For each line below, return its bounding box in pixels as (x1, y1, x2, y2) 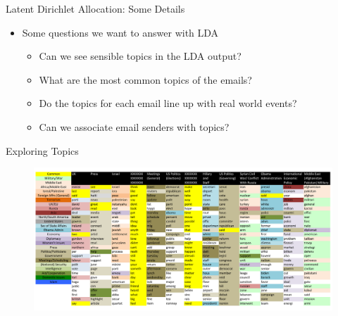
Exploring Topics (6, 143, 79, 158)
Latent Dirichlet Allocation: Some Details (6, 1, 185, 15)
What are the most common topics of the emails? (39, 72, 252, 87)
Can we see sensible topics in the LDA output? (39, 49, 242, 63)
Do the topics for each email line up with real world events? (39, 96, 297, 110)
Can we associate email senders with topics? (39, 119, 230, 134)
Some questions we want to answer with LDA (22, 25, 219, 39)
